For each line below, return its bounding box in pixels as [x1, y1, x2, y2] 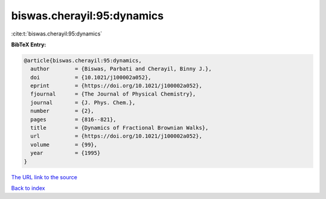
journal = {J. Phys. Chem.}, [30, 99, 136, 106]
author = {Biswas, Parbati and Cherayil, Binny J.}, [30, 66, 212, 72]
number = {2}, [30, 108, 95, 114]
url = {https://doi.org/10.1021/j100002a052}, [30, 133, 202, 139]
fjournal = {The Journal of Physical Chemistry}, [30, 91, 196, 97]
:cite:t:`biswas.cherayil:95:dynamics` [11, 30, 103, 37]
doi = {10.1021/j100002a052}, [30, 74, 152, 81]
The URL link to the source [11, 173, 78, 180]
